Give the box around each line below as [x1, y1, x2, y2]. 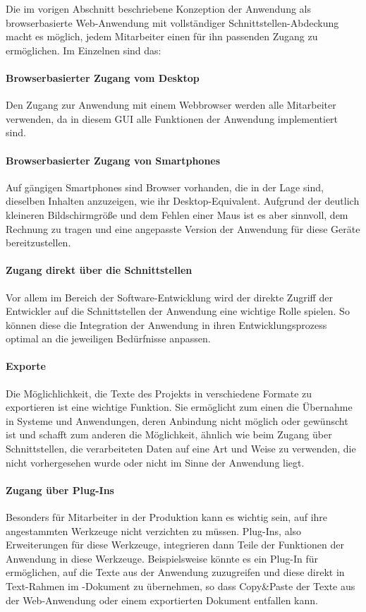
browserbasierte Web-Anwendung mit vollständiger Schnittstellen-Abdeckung [6, 15, 339, 30]
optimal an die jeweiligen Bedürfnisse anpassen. [6, 331, 211, 346]
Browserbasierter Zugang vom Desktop [6, 70, 200, 85]
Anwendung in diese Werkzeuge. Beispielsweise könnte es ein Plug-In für [6, 551, 318, 565]
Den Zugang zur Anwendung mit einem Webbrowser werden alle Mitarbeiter [6, 97, 336, 112]
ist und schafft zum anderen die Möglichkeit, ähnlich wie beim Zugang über [6, 427, 332, 442]
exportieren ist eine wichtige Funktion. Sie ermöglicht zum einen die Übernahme [6, 400, 353, 414]
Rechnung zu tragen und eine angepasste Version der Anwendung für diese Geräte [6, 221, 360, 236]
